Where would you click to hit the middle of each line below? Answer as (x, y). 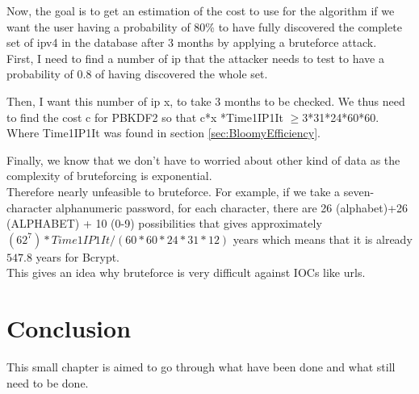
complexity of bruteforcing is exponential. (109, 176)
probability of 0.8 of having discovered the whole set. (137, 74)
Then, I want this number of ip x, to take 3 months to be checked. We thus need (206, 101)
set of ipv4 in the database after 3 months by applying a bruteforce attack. (192, 42)
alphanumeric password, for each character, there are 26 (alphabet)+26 (232, 207)
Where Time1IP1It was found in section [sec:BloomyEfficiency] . (163, 133)
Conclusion (69, 328)
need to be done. (48, 382)
